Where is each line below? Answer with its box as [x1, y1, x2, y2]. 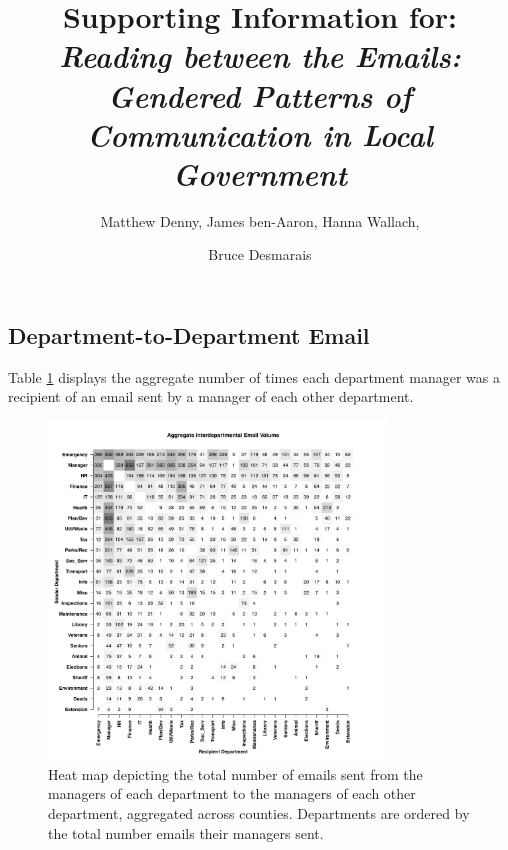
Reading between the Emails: [59, 35, 461, 77]
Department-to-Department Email [8, 320, 370, 351]
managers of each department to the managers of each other [48, 783, 416, 804]
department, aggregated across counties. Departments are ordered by [48, 803, 470, 824]
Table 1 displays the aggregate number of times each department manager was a [8, 366, 500, 387]
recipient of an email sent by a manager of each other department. [8, 386, 414, 407]
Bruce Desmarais [208, 244, 312, 265]
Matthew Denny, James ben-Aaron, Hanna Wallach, [100, 210, 420, 231]
